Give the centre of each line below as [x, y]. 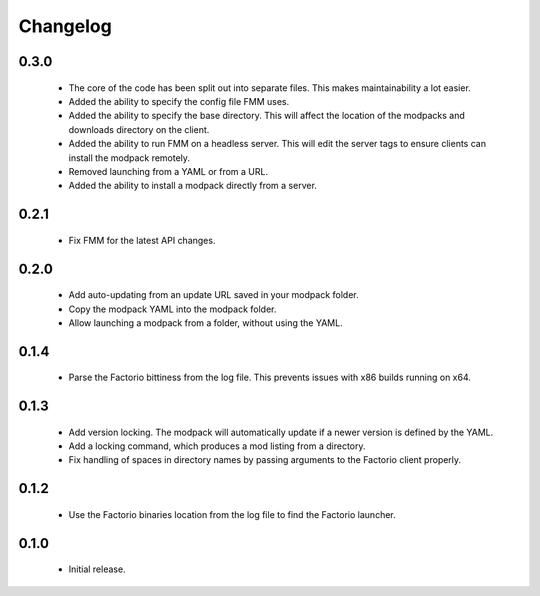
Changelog [65, 26]
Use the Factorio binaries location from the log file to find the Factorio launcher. [232, 514]
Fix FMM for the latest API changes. [142, 240]
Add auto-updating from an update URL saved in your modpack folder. [213, 295]
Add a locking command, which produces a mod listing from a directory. [217, 446]
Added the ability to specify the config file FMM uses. [179, 101]
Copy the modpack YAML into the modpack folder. [172, 309]
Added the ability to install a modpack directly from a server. [192, 186]
